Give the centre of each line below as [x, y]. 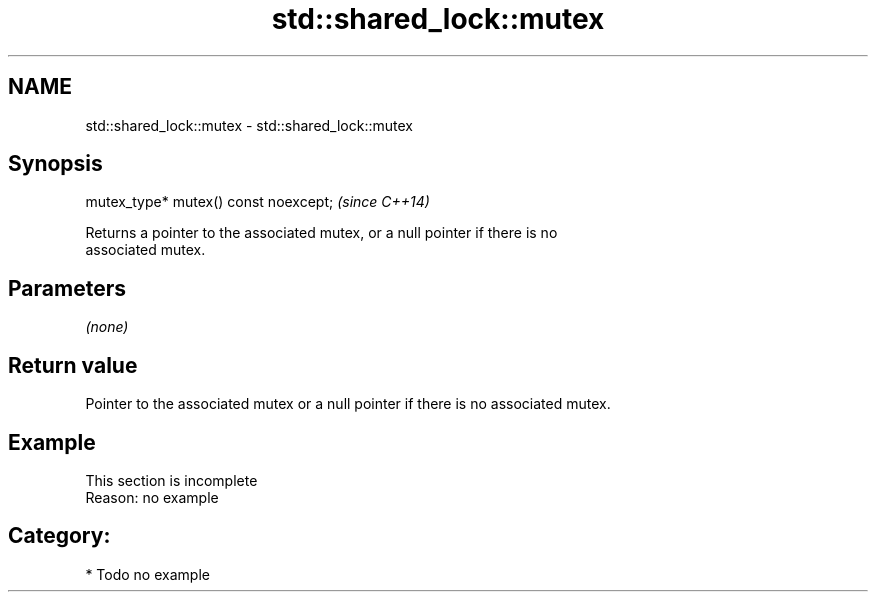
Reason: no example [152, 497]
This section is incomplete [171, 480]
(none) [107, 327]
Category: [59, 536]
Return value [73, 365]
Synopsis [55, 164]
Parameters [67, 288]
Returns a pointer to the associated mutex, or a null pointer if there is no [321, 233]
